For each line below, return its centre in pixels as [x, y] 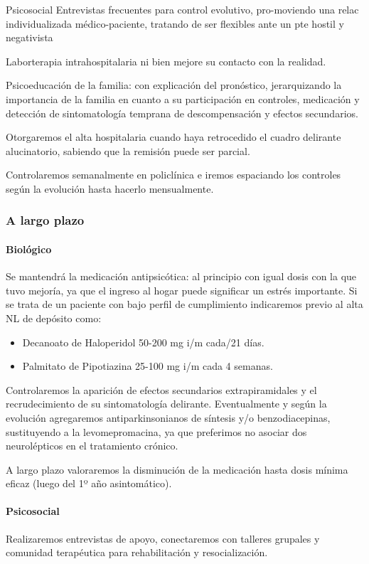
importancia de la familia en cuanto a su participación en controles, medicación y [183, 99]
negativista [30, 37]
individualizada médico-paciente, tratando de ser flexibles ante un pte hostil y [175, 23]
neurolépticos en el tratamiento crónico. [92, 446]
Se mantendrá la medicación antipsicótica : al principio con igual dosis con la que [181, 276]
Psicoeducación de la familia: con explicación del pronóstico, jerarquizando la [174, 85]
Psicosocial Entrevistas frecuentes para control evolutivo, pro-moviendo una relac [182, 9]
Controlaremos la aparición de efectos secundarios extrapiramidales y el [161, 389]
